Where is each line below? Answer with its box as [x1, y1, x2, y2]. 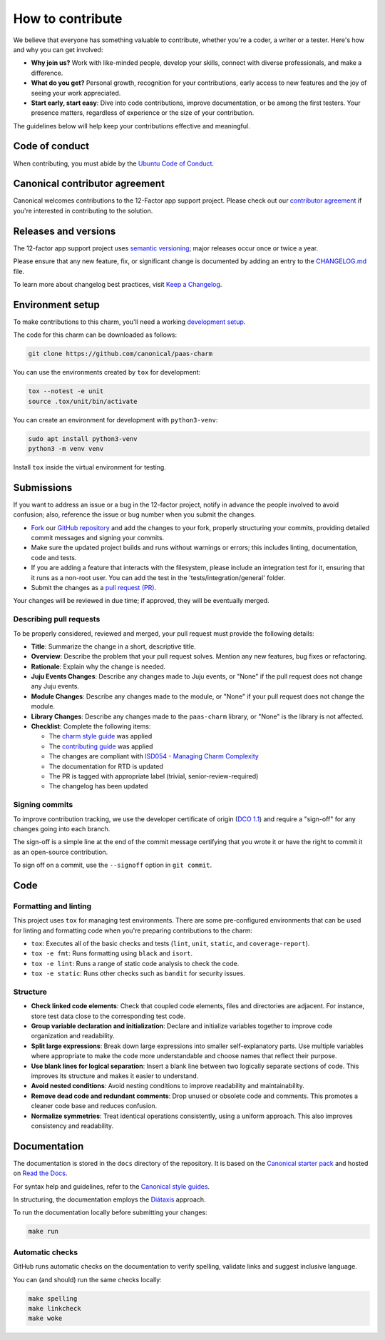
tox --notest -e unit [28, 387, 104, 395]
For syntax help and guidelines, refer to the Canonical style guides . [13, 1182, 210, 1191]
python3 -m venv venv [28, 445, 104, 452]
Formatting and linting [13, 901, 92, 911]
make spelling [28, 1294, 78, 1302]
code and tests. [31, 553, 77, 562]
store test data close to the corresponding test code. [31, 1012, 185, 1020]
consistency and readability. [31, 1122, 114, 1130]
